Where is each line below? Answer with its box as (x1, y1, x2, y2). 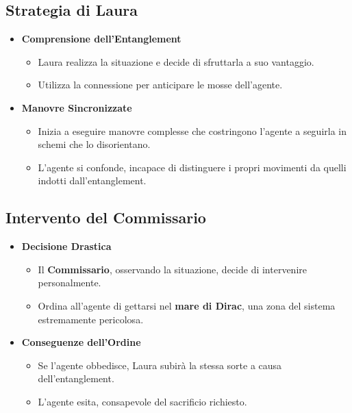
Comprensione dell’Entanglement (21, 32, 181, 46)
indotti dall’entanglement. (38, 173, 147, 188)
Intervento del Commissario (5, 207, 206, 228)
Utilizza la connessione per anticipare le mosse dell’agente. (38, 77, 283, 92)
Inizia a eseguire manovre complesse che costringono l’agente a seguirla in (38, 123, 347, 138)
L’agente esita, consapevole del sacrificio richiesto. (38, 394, 247, 408)
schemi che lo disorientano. (38, 137, 151, 151)
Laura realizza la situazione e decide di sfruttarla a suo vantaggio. (38, 54, 314, 68)
